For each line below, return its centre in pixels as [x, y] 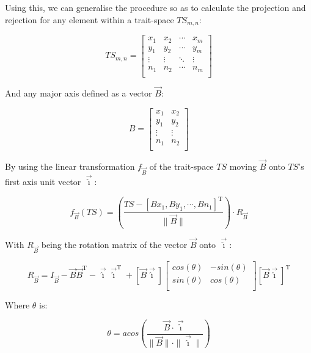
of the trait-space [181, 166]
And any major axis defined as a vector [79, 93]
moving [243, 166]
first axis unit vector [43, 182]
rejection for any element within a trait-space [90, 19]
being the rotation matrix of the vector [114, 244]
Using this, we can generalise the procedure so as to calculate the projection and [155, 7]
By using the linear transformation [70, 166]
